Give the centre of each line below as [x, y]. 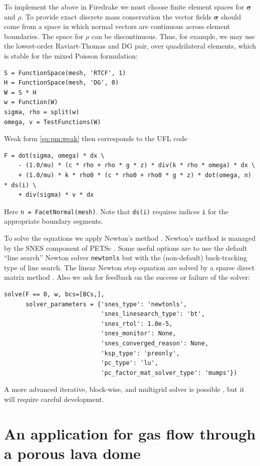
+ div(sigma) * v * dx [56, 195]
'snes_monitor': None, [139, 334]
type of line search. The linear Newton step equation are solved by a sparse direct [129, 267]
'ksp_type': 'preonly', [140, 353]
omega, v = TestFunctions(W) [53, 122]
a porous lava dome [72, 453]
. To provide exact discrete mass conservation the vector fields [116, 16]
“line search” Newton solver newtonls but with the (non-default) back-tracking [125, 258]
